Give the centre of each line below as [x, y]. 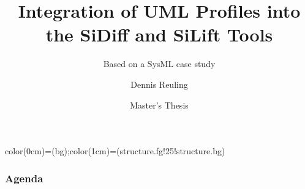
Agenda [24, 178]
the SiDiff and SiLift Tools [159, 34]
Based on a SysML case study [159, 64]
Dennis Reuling [159, 84]
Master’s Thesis [159, 105]
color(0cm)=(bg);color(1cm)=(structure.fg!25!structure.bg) [115, 151]
